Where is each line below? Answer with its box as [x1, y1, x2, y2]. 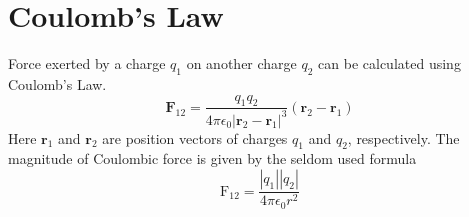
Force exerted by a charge [8, 53, 166, 74]
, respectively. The [347, 127, 460, 148]
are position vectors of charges [102, 127, 288, 148]
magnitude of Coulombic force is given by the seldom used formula [8, 148, 417, 169]
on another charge [186, 53, 297, 74]
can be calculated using [318, 53, 461, 74]
